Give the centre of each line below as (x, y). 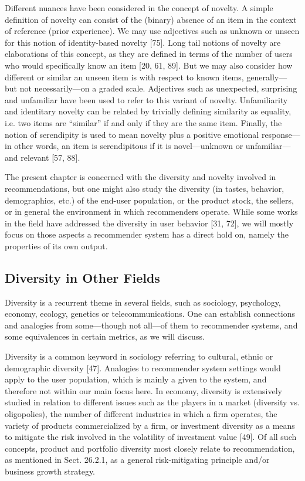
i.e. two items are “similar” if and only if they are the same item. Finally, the (143, 122)
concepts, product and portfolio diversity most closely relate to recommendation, (150, 448)
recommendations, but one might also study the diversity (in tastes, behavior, (145, 188)
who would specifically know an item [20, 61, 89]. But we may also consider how (149, 65)
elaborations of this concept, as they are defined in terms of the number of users (149, 54)
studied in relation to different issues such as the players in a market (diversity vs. (152, 402)
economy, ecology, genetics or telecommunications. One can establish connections (150, 314)
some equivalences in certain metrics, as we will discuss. (105, 336)
